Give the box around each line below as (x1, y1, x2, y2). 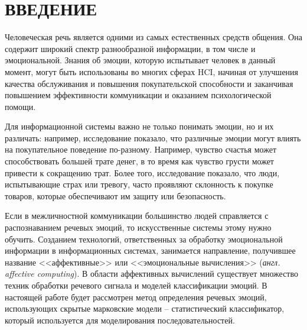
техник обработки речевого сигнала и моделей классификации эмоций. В (5, 279, 267, 291)
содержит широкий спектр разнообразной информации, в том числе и (5, 42, 256, 54)
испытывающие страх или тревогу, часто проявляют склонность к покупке (5, 178, 273, 190)
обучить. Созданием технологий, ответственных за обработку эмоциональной (5, 232, 283, 245)
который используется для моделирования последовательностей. (5, 313, 235, 326)
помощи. (5, 100, 36, 112)
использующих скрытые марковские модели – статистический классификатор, (5, 302, 285, 315)
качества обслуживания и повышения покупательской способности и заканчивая (5, 77, 293, 89)
